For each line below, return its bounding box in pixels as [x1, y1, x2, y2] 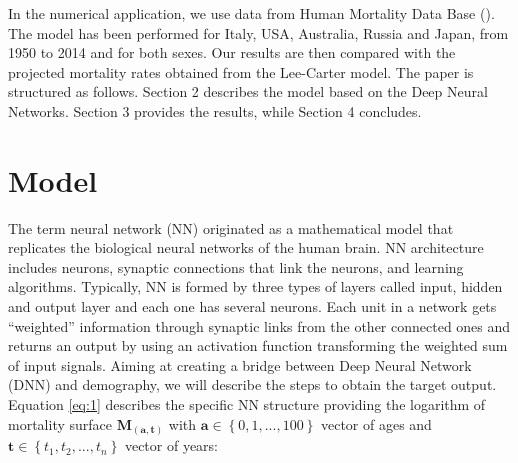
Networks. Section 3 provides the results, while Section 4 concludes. [8, 100, 422, 121]
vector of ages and [320, 413, 432, 434]
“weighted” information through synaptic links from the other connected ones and [8, 315, 511, 336]
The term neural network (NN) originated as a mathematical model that [8, 217, 454, 238]
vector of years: [124, 435, 219, 456]
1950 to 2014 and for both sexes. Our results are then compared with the [8, 42, 456, 63]
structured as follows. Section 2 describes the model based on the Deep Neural [8, 81, 488, 102]
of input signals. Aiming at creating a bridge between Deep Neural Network [8, 354, 472, 375]
